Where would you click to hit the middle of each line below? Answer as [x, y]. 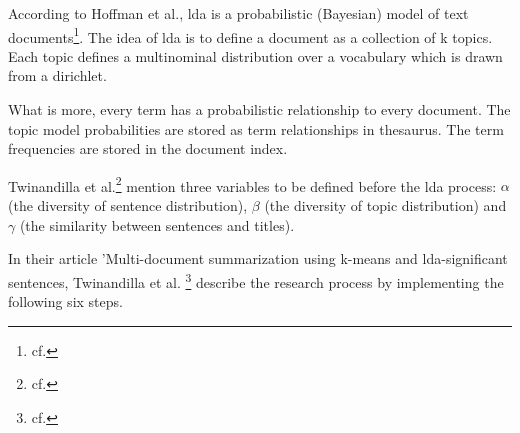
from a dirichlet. [57, 75]
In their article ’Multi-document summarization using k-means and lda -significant [258, 258]
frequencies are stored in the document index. [148, 148]
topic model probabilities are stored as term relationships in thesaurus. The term [256, 128]
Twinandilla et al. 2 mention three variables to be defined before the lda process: [252, 184]
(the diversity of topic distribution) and [385, 205]
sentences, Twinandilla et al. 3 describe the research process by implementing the [256, 280]
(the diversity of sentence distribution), [128, 205]
